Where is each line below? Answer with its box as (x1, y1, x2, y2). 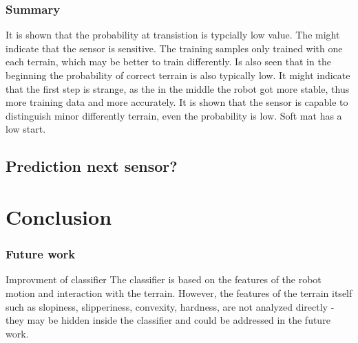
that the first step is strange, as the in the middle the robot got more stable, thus (6, 81, 350, 96)
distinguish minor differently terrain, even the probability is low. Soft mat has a (6, 108, 342, 122)
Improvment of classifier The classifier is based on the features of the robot (6, 272, 322, 287)
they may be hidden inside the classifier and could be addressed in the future (6, 313, 330, 327)
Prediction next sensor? (6, 155, 178, 177)
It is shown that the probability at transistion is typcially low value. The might (6, 27, 340, 42)
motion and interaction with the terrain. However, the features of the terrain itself (6, 285, 352, 300)
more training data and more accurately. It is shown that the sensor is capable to (6, 95, 348, 109)
